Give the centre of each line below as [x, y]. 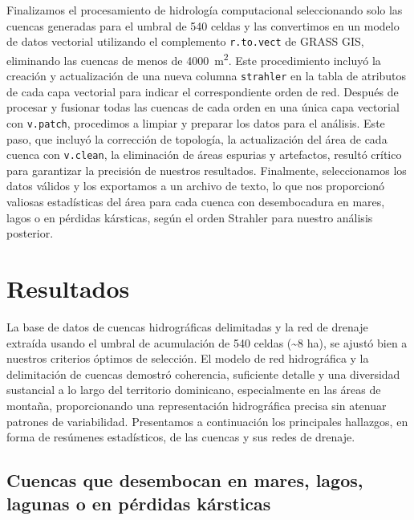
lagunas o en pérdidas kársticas [139, 504]
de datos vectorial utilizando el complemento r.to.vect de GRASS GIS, [185, 41]
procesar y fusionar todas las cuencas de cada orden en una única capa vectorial [203, 107]
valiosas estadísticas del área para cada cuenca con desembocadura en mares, [196, 202]
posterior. [30, 233]
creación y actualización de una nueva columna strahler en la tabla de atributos [207, 76]
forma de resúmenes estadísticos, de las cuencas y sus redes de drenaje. [181, 437]
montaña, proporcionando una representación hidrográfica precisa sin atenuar [197, 405]
